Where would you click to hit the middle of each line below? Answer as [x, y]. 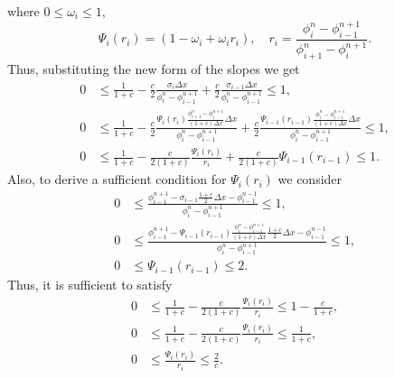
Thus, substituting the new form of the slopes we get [154, 69]
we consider [310, 179]
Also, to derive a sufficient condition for [117, 179]
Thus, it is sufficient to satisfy [90, 285]
